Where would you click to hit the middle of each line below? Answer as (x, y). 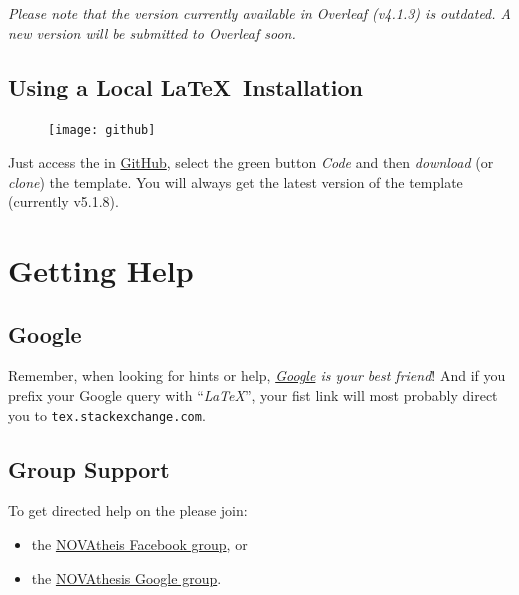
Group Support (89, 468)
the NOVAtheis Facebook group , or (139, 544)
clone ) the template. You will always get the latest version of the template (235, 181)
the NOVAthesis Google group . (126, 577)
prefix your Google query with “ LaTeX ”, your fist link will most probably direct (253, 395)
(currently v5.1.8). (63, 201)
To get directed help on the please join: (128, 510)
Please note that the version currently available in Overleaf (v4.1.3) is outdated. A (259, 13)
